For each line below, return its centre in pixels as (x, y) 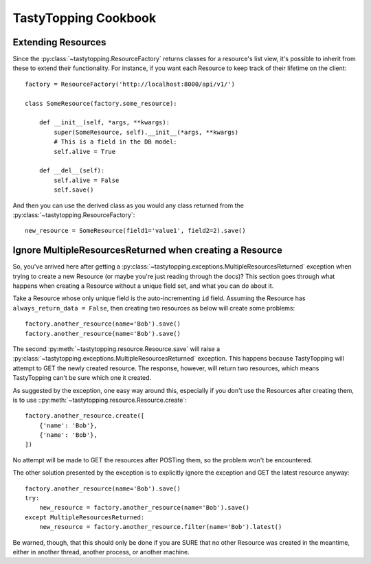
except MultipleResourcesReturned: (85, 517)
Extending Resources (59, 42)
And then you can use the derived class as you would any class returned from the (128, 205)
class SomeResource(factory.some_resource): (101, 103)
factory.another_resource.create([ (85, 416)
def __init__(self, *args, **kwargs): (104, 123)
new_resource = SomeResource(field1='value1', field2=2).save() (136, 231)
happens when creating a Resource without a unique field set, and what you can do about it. (143, 286)
